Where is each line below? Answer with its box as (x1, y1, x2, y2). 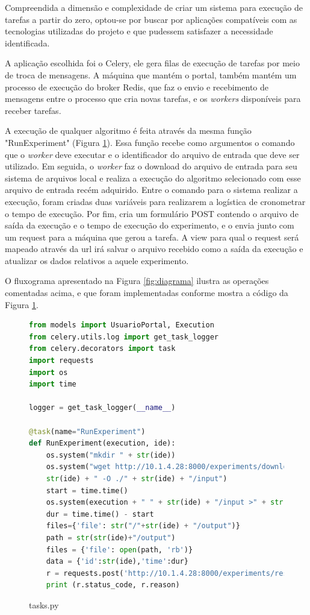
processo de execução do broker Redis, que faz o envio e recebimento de (5, 80, 269, 93)
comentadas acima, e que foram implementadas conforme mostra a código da (5, 286, 288, 299)
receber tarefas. (5, 104, 61, 116)
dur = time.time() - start (46, 509, 154, 519)
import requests (29, 356, 94, 365)
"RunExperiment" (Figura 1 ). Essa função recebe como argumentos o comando (5, 136, 295, 148)
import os (29, 368, 68, 377)
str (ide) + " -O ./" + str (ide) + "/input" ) (46, 474, 228, 483)
